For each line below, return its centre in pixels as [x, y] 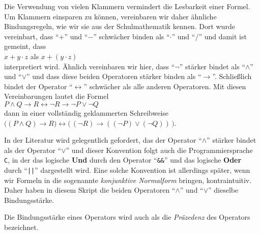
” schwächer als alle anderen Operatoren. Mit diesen [165, 86]
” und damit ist [223, 36]
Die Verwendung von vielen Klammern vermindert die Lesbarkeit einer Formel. [127, 6]
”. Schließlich [232, 76]
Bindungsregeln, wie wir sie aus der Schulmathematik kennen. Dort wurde [120, 26]
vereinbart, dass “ [32, 36]
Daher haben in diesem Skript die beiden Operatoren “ [90, 190]
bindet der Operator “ [38, 86]
